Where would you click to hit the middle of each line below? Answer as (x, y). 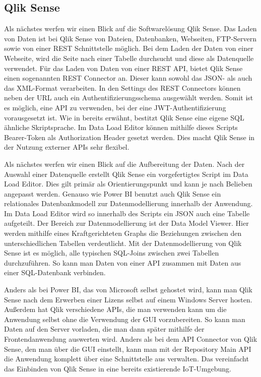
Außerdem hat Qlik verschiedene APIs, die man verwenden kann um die (115, 309)
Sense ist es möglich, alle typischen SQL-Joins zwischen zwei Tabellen (112, 253)
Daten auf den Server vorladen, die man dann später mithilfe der (104, 329)
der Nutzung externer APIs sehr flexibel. (67, 147)
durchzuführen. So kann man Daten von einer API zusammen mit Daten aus (123, 262)
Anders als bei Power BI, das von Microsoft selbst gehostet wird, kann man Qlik (128, 290)
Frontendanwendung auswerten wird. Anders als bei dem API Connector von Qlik (131, 339)
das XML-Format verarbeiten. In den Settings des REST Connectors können (122, 87)
